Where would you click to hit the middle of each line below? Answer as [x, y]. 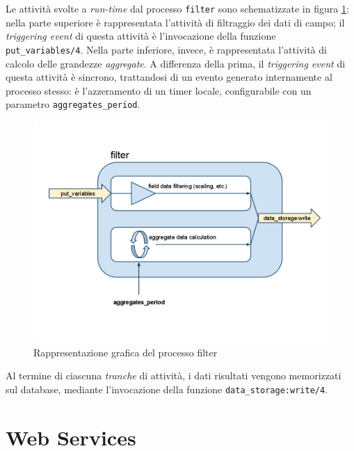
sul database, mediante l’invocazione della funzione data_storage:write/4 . [167, 389]
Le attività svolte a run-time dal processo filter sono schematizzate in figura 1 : [177, 8]
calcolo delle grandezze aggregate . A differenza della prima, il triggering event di [176, 63]
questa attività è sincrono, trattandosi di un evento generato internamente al [169, 77]
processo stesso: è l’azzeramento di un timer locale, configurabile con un [159, 90]
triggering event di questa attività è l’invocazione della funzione [141, 36]
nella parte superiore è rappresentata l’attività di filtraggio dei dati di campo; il [175, 22]
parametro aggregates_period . [73, 104]
